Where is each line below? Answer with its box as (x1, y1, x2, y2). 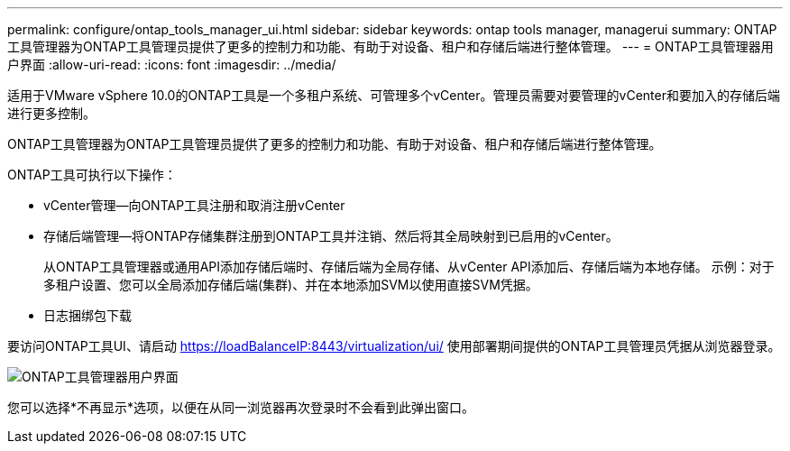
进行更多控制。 (7, 106, 96, 121)
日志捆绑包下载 (43, 308, 132, 323)
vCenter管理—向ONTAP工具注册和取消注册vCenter (43, 198, 345, 213)
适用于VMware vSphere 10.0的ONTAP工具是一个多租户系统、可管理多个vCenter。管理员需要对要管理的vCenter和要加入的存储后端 (7, 87, 780, 103)
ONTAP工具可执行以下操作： (7, 167, 177, 182)
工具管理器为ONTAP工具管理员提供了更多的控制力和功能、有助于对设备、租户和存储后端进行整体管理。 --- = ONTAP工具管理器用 (7, 39, 774, 54)
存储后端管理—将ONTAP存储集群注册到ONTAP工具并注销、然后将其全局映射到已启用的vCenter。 (43, 228, 619, 244)
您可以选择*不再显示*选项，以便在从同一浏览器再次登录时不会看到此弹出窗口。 (7, 400, 475, 415)
